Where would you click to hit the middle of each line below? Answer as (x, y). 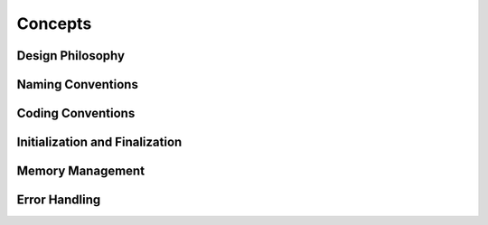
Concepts (54, 23)
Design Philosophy (71, 56)
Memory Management (80, 171)
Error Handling (59, 200)
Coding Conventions (76, 113)
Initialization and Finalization (99, 142)
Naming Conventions (78, 84)
